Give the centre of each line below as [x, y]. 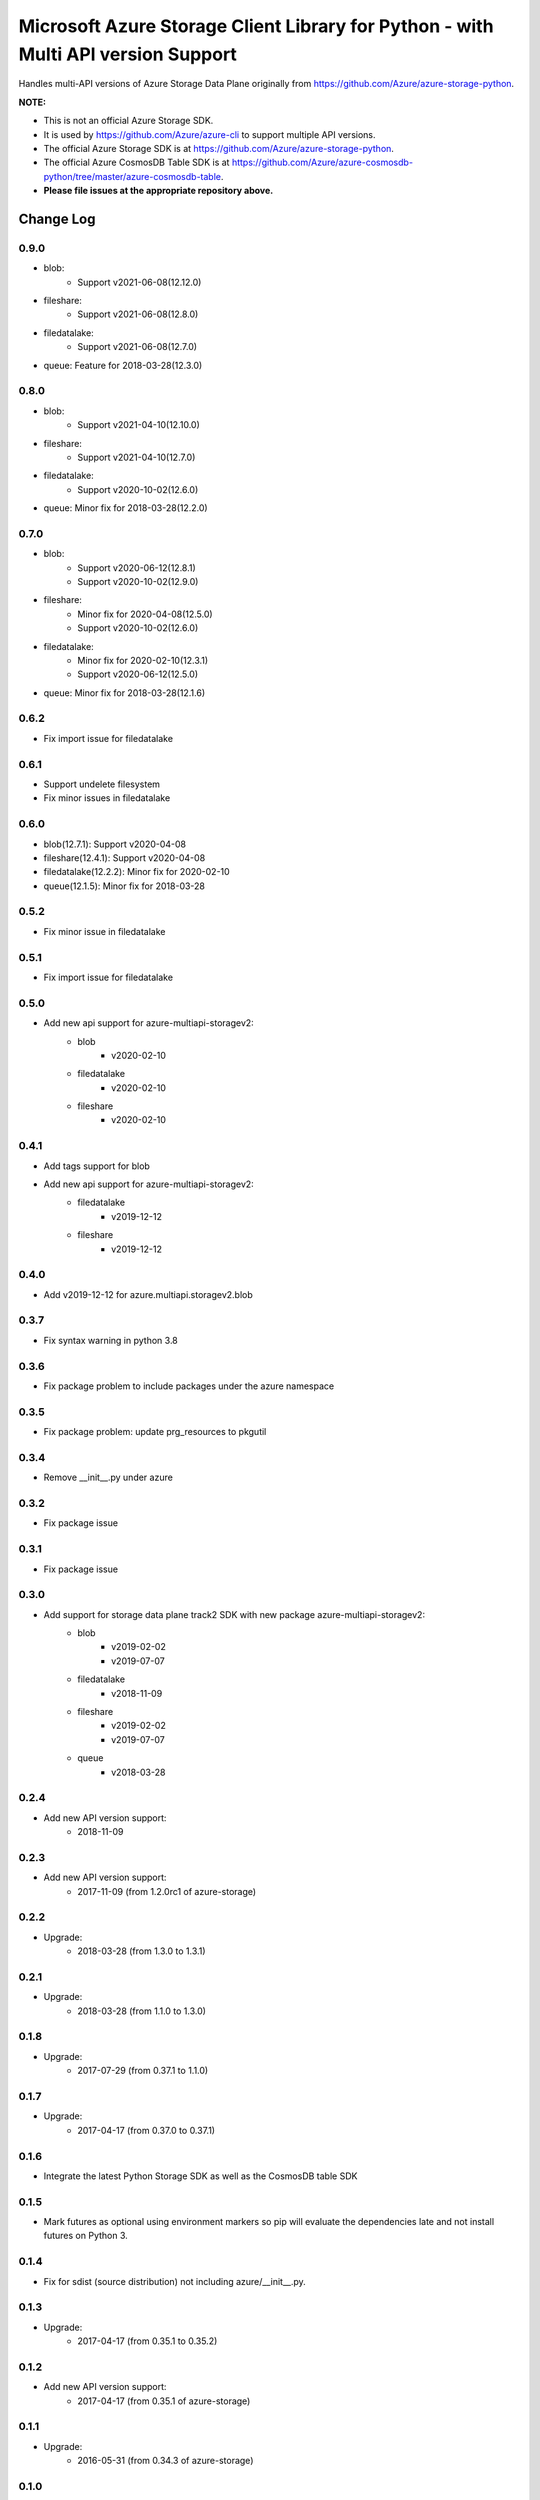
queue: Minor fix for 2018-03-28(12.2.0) [126, 508]
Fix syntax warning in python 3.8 [111, 1340]
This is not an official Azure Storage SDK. [128, 121]
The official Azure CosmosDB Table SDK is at [136, 162]
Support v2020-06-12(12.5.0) [138, 674]
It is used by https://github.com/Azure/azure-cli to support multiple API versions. [209, 134]
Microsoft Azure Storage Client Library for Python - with [256, 26]
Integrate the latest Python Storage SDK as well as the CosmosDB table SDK [200, 2176]
